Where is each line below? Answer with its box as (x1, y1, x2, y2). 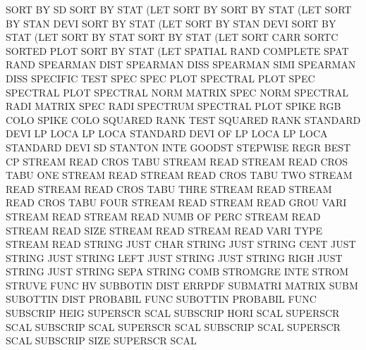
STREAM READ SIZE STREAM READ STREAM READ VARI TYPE (6, 223, 323, 237)
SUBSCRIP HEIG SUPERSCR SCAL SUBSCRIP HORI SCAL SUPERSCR (6, 306, 340, 320)
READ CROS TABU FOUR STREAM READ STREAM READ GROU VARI (6, 195, 347, 210)
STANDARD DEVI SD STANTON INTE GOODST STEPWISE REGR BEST (6, 139, 351, 154)
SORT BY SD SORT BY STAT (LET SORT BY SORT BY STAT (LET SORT (6, 2, 352, 16)
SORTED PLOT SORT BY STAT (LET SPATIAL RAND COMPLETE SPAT (6, 43, 349, 58)
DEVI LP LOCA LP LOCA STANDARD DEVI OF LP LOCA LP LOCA (6, 126, 328, 141)
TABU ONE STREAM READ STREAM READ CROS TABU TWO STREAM (6, 168, 353, 182)
